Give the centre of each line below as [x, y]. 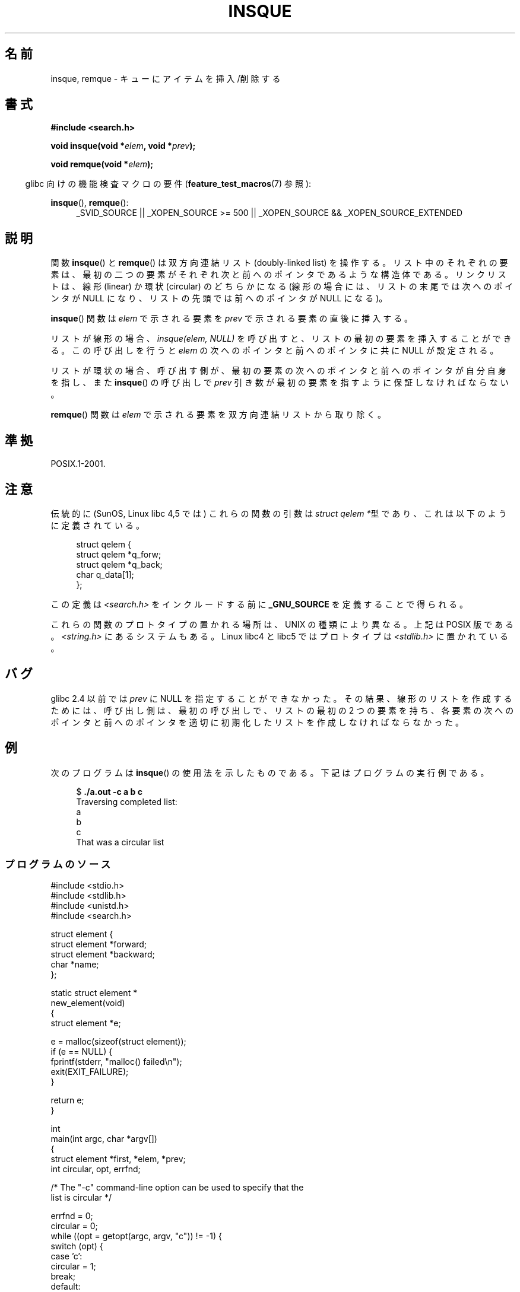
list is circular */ [81, 1198]
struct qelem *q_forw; [119, 554]
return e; [67, 1100]
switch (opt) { [77, 1246]
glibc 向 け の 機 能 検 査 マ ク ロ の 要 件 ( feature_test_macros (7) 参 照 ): [168, 184]
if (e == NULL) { [82, 1052]
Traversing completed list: [127, 801]
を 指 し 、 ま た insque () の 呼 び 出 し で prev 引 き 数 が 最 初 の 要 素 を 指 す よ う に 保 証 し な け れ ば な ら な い [280, 383]
